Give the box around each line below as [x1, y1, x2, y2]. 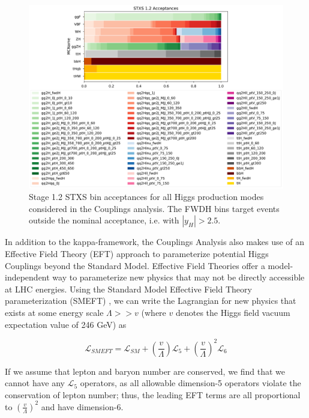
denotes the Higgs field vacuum [175, 306, 290, 318]
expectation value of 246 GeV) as [5, 318, 127, 330]
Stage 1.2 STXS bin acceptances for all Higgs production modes [29, 190, 264, 203]
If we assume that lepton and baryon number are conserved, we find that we [5, 365, 286, 377]
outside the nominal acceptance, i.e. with [29, 214, 179, 226]
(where [141, 306, 166, 318]
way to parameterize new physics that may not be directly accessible [52, 271, 305, 283]
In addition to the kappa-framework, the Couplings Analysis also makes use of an [5, 235, 305, 248]
